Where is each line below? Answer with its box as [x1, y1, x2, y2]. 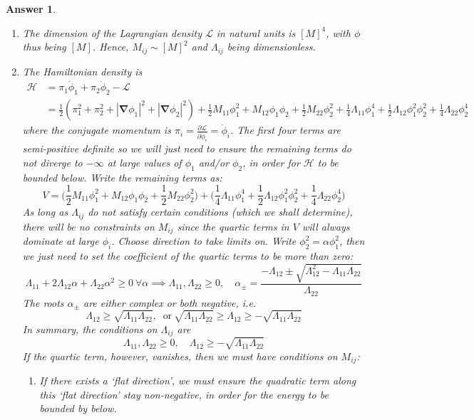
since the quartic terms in [177, 219, 289, 233]
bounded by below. [39, 401, 117, 416]
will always [302, 219, 350, 233]
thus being [22, 39, 66, 54]
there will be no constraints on [22, 219, 155, 233]
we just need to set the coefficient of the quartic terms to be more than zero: [22, 248, 353, 263]
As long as [22, 204, 68, 219]
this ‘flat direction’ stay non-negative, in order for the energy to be [39, 387, 329, 401]
